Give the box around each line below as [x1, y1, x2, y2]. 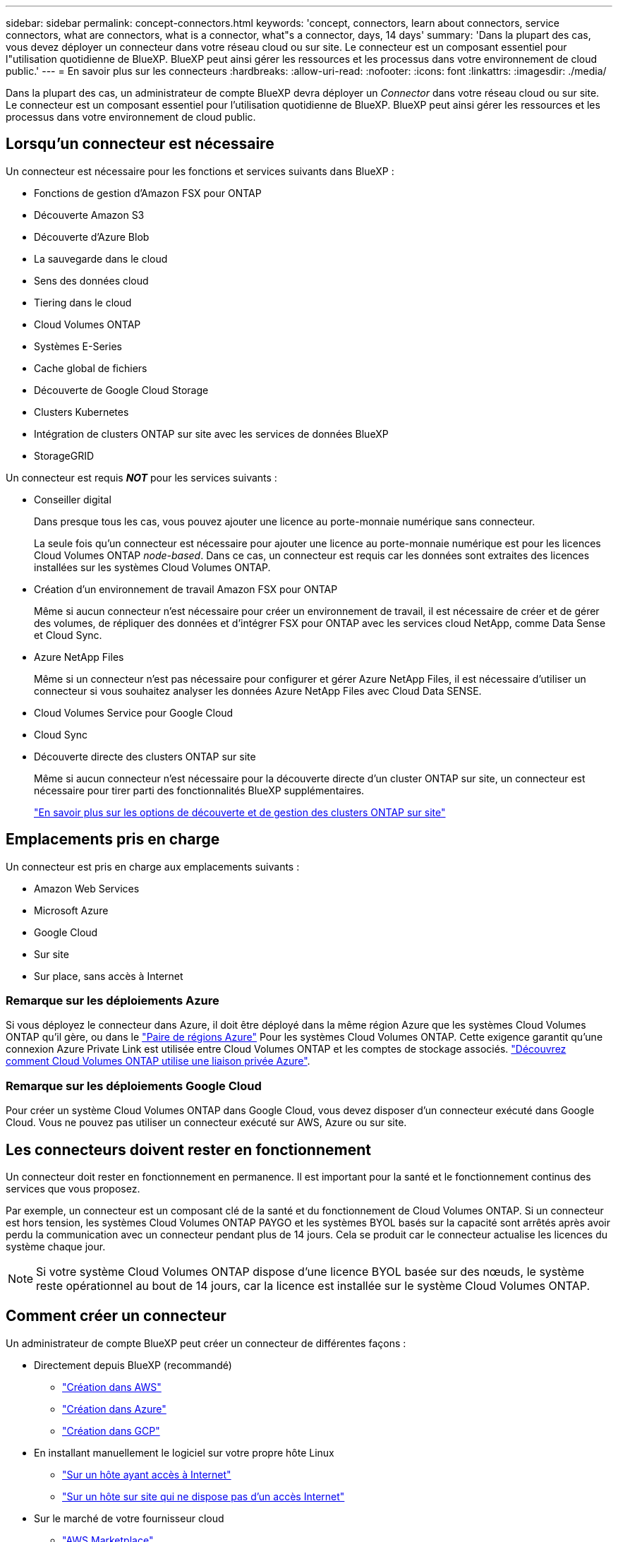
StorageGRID [34, 449, 95, 462]
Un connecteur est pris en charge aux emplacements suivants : [6, 860, 300, 873]
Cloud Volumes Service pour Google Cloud [34, 706, 234, 719]
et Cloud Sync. [34, 628, 102, 641]
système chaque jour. [6, 1241, 106, 1253]
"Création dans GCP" [62, 1424, 160, 1437]
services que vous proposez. [6, 1183, 140, 1195]
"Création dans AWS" [62, 1380, 162, 1393]
